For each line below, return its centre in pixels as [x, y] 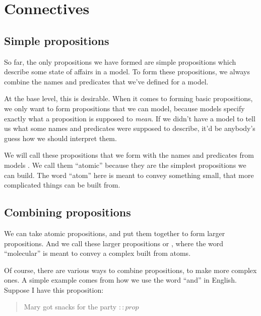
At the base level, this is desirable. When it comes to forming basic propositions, [128, 98]
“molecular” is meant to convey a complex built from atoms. [97, 253]
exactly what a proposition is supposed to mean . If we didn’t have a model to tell [130, 118]
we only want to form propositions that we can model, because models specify [124, 108]
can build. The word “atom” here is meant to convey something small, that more [129, 175]
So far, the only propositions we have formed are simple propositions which [120, 61]
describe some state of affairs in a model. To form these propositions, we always [127, 72]
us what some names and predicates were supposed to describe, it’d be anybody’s [130, 128]
